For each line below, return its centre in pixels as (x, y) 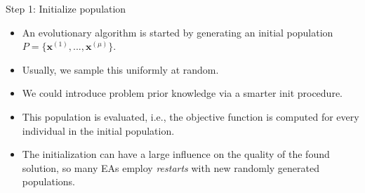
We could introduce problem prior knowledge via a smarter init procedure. (182, 93)
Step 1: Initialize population (66, 8)
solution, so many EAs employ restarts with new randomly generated (171, 167)
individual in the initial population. (98, 130)
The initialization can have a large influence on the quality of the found (176, 154)
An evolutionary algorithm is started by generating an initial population (178, 32)
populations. (48, 181)
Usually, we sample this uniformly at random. (120, 69)
